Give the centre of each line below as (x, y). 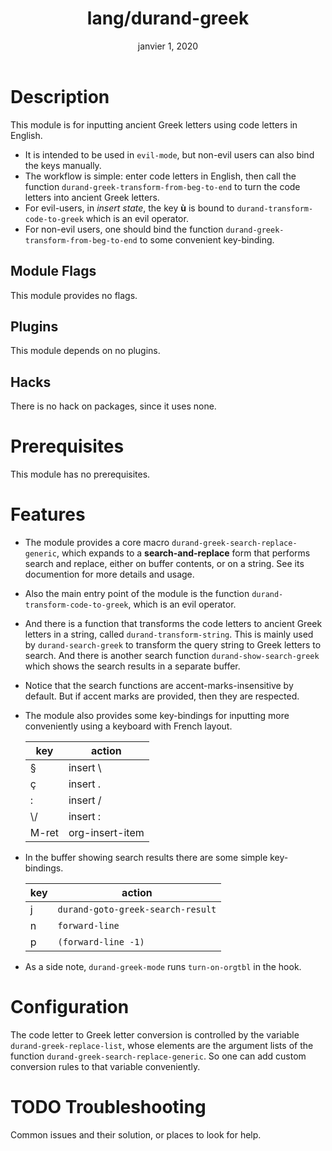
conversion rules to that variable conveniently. (105, 1066)
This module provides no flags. (74, 295)
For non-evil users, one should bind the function (124, 229)
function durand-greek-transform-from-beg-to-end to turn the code (162, 186)
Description (60, 96)
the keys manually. (63, 165)
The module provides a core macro (97, 542)
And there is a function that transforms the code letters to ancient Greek (173, 623)
